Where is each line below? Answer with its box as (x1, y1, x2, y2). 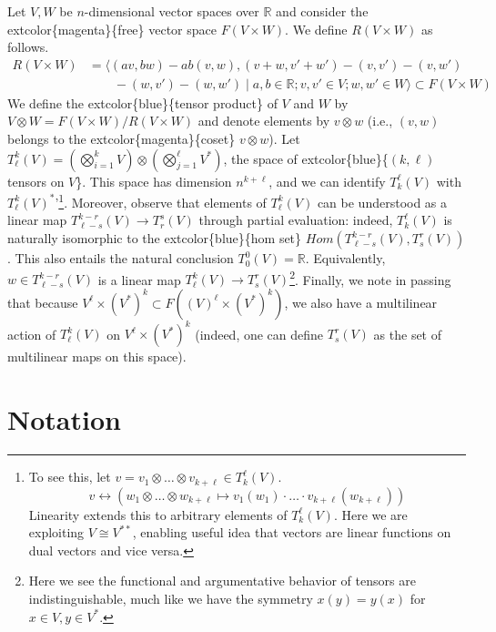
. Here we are (333, 505, 408, 524)
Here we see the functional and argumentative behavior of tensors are (28, 571, 416, 590)
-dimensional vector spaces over (84, 2, 259, 20)
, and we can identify (268, 171, 386, 190)
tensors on (7, 171, 65, 190)
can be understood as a (317, 192, 448, 211)
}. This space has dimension (76, 171, 232, 190)
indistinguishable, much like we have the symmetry (28, 588, 313, 607)
